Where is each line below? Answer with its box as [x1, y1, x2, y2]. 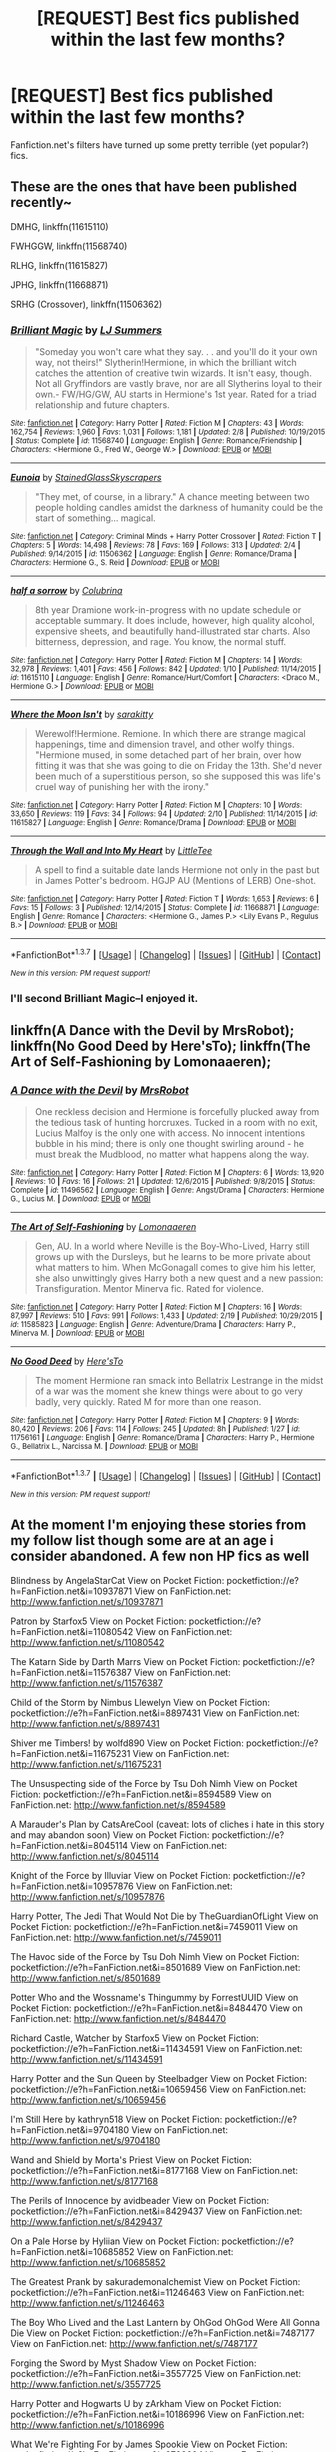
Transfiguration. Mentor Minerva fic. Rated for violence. [34, 1283, 265, 1295]
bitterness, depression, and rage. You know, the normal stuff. [34, 636, 287, 648]
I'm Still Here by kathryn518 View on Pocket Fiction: [10, 2113, 223, 2125]
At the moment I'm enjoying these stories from [10, 1517, 307, 1534]
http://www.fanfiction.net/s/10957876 [10, 1890, 165, 1902]
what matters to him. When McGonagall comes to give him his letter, [34, 1262, 317, 1274]
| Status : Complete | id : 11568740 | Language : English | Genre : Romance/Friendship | [10, 436, 303, 446]
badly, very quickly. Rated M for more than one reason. [34, 1396, 262, 1408]
